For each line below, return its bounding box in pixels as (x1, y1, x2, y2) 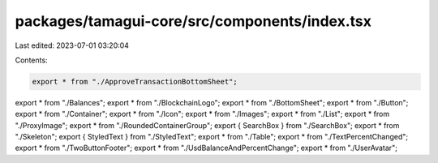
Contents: (15, 55, 48, 65)
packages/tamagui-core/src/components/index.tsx (15, 12, 372, 30)
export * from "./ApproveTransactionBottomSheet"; (32, 77, 238, 86)
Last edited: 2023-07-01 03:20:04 (15, 41, 130, 50)
